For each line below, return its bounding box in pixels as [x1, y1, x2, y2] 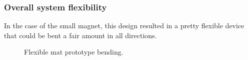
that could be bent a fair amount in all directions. [4, 30, 157, 40]
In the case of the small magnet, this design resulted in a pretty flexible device [4, 20, 244, 31]
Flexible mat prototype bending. [24, 47, 123, 57]
